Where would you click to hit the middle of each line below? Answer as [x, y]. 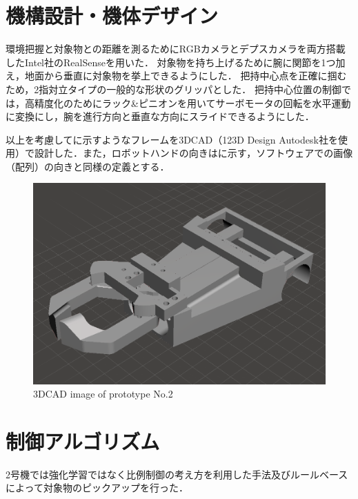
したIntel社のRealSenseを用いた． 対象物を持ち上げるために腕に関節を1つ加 [176, 62]
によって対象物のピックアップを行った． [97, 488]
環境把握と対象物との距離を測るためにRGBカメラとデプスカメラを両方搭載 [176, 49]
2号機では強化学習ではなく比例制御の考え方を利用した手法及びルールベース [177, 474]
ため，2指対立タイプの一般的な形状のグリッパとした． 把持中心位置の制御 [173, 89]
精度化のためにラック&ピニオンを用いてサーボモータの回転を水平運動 [192, 102]
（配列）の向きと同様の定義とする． [88, 166]
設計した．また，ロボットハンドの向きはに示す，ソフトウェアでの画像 [193, 153]
